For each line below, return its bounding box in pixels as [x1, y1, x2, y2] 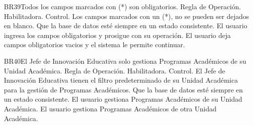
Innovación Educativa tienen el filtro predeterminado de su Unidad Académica [4, 75, 238, 85]
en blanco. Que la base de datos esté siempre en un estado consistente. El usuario [4, 20, 247, 31]
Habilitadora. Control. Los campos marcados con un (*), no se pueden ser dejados [4, 11, 249, 21]
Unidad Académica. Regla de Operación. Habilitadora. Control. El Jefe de [4, 65, 225, 75]
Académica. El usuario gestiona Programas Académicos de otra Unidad [4, 103, 217, 113]
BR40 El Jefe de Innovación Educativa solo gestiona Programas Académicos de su [4, 55, 247, 66]
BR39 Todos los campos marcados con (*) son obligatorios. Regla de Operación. [4, 1, 241, 11]
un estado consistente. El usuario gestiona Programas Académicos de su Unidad [4, 94, 242, 104]
